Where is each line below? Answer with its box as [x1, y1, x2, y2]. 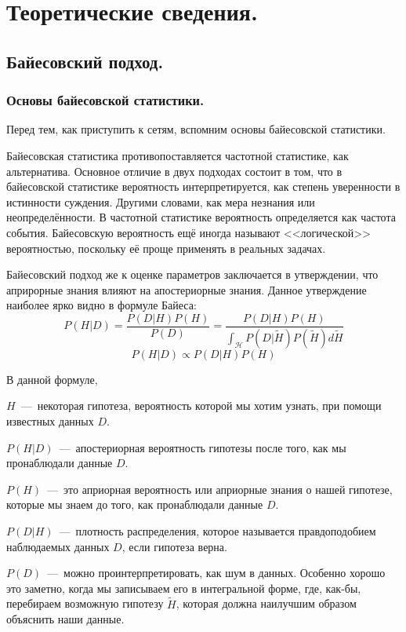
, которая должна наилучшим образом [176, 595, 357, 612]
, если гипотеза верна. [121, 538, 227, 554]
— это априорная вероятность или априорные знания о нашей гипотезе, [47, 480, 393, 497]
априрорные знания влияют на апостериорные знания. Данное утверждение [6, 281, 367, 298]
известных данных [6, 413, 94, 429]
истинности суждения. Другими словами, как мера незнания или [6, 193, 315, 210]
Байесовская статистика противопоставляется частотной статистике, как [6, 147, 349, 163]
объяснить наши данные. [6, 611, 125, 627]
